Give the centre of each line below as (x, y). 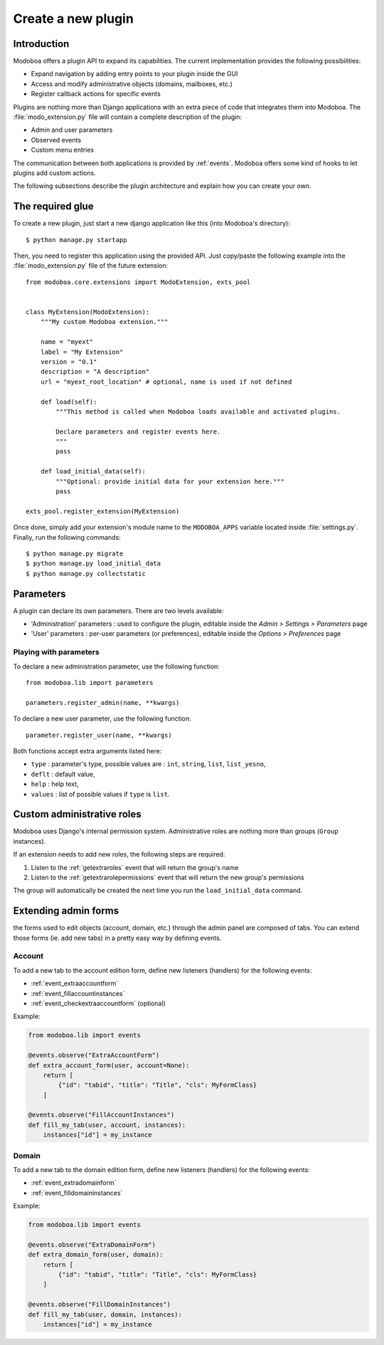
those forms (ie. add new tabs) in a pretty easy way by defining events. (117, 938)
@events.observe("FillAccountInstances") (101, 1115)
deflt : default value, (63, 774)
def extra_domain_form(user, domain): (96, 1255)
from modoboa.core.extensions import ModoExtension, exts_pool (138, 282)
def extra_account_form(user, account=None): (109, 1065)
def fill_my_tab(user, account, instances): (107, 1125)
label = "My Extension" (82, 352)
